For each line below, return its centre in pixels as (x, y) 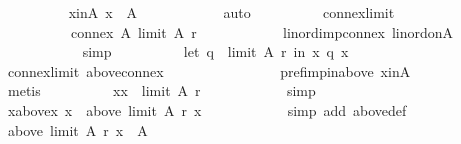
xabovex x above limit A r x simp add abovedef (207, 109)
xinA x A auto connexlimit (231, 12)
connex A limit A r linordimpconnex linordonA (262, 31)
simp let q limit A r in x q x (215, 51)
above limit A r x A (77, 129)
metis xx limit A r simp (161, 90)
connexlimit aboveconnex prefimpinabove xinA (209, 70)
